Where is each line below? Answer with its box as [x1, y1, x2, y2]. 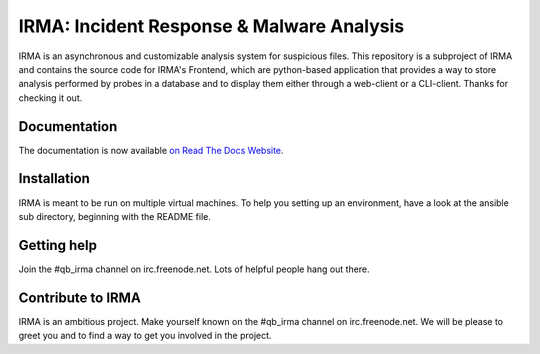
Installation [18, 170, 90, 187]
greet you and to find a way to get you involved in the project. [18, 330, 272, 342]
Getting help [18, 236, 97, 254]
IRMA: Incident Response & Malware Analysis [18, 15, 405, 37]
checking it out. [18, 91, 83, 104]
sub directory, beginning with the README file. [18, 210, 212, 222]
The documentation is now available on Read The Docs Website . [18, 144, 284, 156]
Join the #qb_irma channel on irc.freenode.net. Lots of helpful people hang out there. [18, 263, 370, 275]
